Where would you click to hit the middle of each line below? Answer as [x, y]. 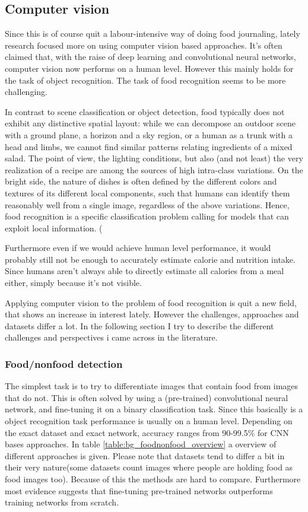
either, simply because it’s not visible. [73, 283]
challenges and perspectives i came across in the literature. [111, 337]
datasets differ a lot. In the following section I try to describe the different [139, 325]
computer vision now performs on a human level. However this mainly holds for [149, 68]
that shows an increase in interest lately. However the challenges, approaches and [152, 314]
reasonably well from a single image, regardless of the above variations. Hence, [147, 204]
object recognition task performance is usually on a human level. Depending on [149, 421]
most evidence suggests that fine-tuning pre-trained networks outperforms [139, 490]
